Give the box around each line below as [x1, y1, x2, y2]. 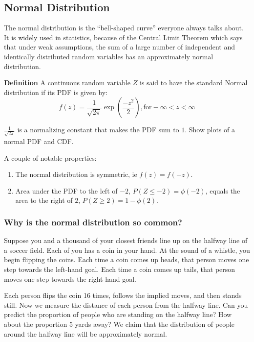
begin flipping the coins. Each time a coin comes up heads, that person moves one [4, 254, 249, 265]
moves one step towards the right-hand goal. [4, 273, 136, 284]
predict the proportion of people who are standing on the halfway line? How [4, 309, 232, 319]
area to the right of [15, 195, 73, 205]
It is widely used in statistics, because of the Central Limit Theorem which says [4, 32, 243, 42]
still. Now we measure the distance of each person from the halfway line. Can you [4, 299, 248, 310]
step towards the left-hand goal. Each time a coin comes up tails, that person [4, 264, 235, 274]
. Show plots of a [185, 124, 235, 135]
